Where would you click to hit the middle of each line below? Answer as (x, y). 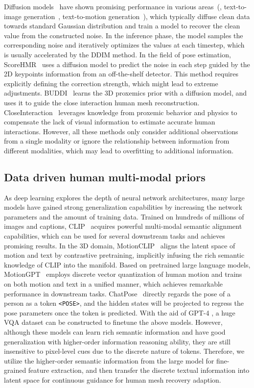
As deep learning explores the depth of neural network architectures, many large (124, 197)
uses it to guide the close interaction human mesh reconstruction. (102, 102)
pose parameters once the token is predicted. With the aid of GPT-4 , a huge (120, 312)
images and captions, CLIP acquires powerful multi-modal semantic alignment (123, 226)
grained (15, 370)
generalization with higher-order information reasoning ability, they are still (117, 341)
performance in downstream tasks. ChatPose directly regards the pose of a (117, 293)
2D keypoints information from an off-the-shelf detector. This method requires (121, 74)
